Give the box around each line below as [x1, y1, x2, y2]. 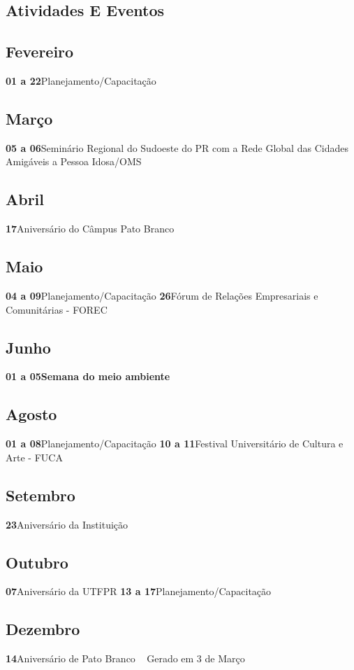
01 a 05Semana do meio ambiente [6, 369, 170, 384]
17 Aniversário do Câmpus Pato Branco [6, 221, 175, 236]
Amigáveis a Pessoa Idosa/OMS [6, 154, 142, 169]
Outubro [6, 551, 68, 573]
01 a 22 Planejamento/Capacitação [6, 73, 156, 88]
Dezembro [6, 618, 80, 640]
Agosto [6, 403, 57, 425]
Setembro [6, 484, 75, 505]
